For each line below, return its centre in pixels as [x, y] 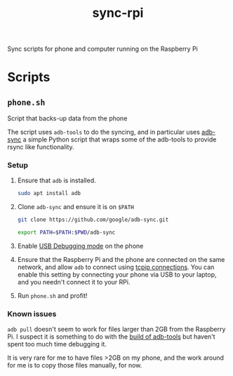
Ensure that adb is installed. [56, 180]
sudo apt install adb [49, 194]
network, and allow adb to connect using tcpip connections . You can [116, 267]
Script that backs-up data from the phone [67, 118]
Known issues [32, 314]
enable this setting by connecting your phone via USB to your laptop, [117, 275]
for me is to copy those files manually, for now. [75, 365]
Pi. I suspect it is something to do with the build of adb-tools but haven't [111, 337]
